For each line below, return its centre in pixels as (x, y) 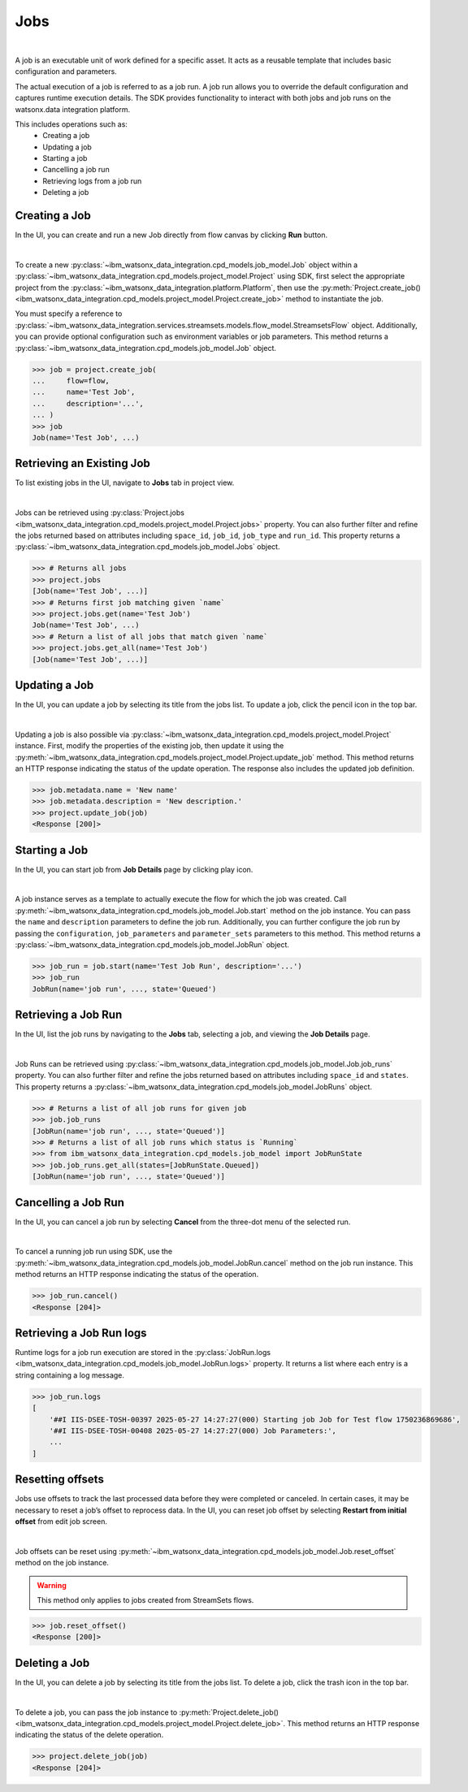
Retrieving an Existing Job (82, 463)
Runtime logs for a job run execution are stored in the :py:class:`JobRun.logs (143, 1353)
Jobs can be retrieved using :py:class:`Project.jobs (100, 513)
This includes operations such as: (71, 124)
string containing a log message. (70, 1375)
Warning (52, 1585)
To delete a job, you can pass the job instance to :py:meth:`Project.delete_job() (147, 1712)
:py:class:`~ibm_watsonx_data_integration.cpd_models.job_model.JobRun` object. (152, 945)
